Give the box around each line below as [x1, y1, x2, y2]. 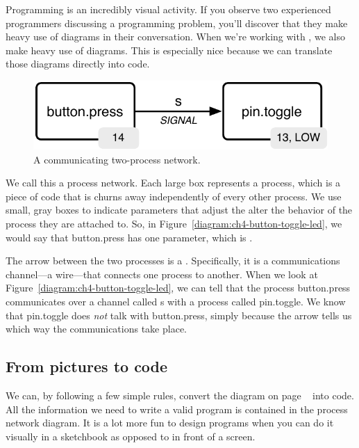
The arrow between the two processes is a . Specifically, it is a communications [6, 253, 340, 268]
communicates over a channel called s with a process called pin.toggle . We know [6, 294, 346, 309]
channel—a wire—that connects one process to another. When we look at [6, 266, 318, 281]
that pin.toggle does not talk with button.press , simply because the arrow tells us [6, 307, 352, 322]
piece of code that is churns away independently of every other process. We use [6, 189, 342, 203]
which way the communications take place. [6, 321, 187, 336]
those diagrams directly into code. [6, 56, 150, 71]
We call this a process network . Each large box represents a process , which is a [6, 175, 341, 190]
